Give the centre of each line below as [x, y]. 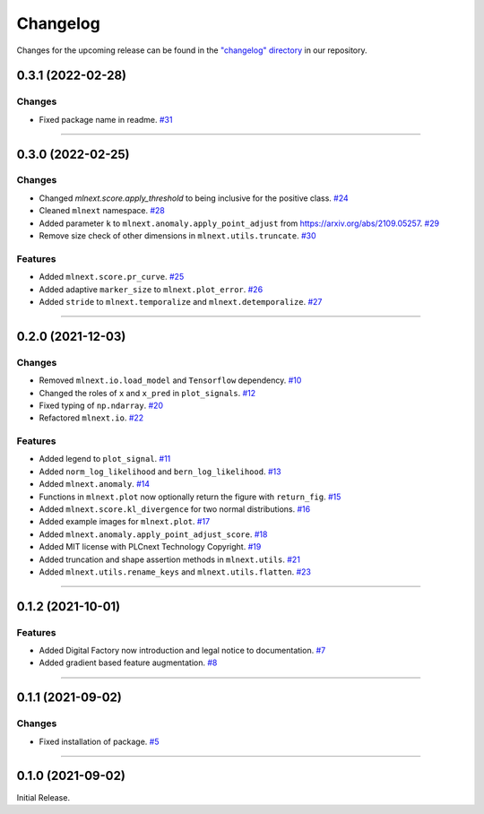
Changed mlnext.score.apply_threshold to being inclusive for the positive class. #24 [194, 198]
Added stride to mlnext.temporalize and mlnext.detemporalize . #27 [181, 301]
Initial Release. [43, 797]
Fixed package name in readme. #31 [106, 119]
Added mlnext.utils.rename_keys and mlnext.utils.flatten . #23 [175, 572]
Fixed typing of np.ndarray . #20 [101, 405]
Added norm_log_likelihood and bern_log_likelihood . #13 [160, 472]
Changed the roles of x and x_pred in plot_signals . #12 [147, 393]
